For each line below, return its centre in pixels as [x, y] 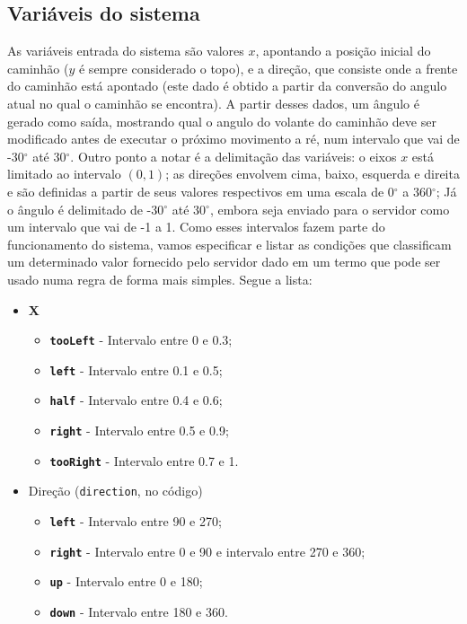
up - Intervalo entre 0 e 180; [126, 581]
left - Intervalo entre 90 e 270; [136, 521]
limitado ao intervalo [64, 174]
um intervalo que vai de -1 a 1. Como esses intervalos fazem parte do [196, 227]
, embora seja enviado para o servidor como [330, 209]
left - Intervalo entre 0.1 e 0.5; [136, 369]
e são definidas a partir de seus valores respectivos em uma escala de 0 [201, 191]
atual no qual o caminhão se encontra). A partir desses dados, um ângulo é [213, 103]
